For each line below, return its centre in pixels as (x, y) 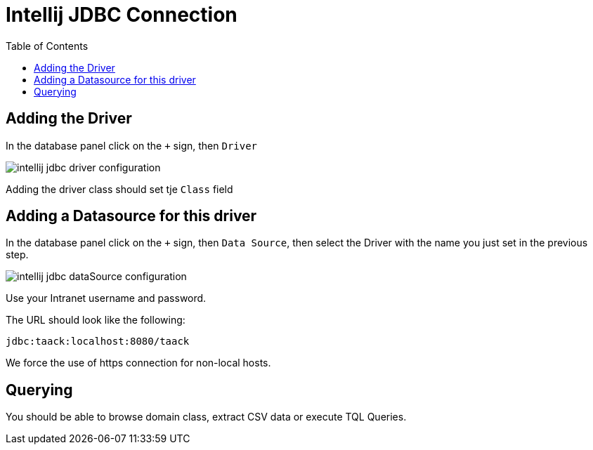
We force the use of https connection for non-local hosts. (138, 363)
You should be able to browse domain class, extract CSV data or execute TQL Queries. (206, 417)
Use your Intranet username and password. (106, 298)
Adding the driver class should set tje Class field (119, 189)
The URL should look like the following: (96, 320)
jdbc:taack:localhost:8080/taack (98, 342)
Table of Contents (47, 46)
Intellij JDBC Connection (122, 15)
